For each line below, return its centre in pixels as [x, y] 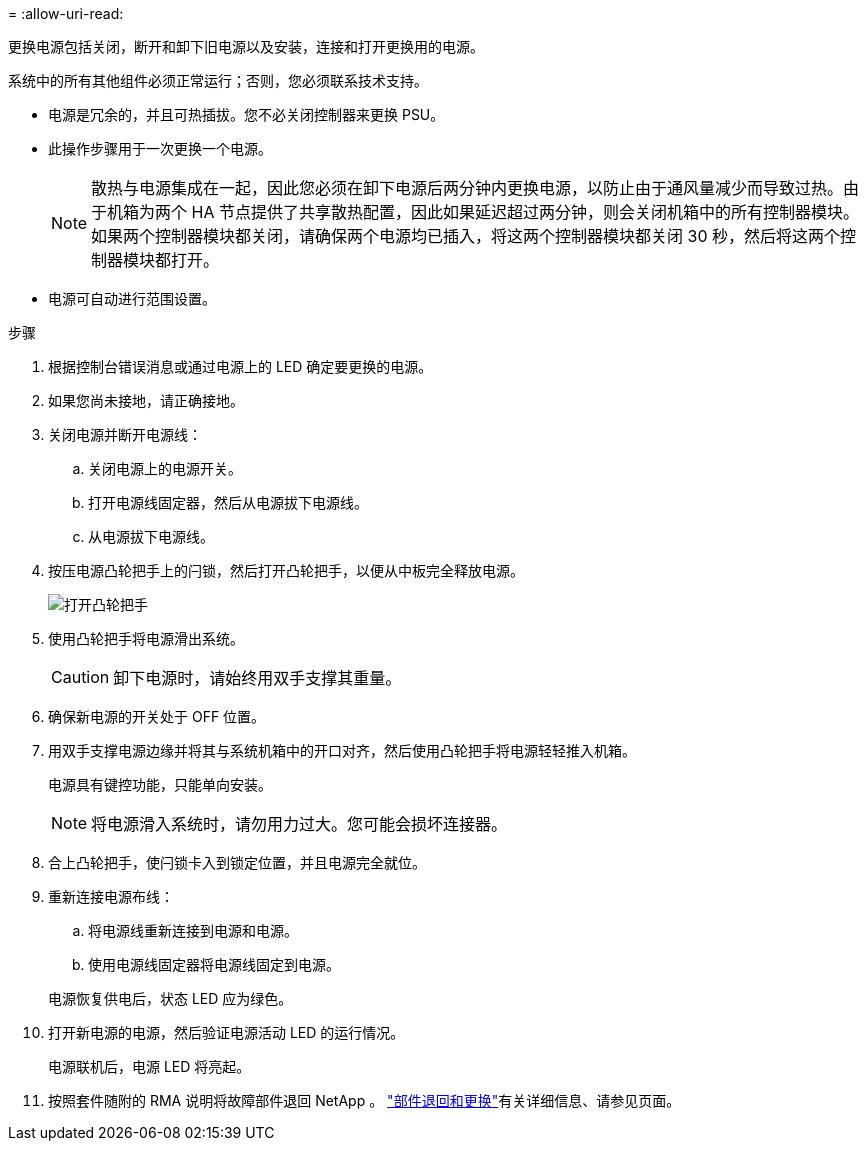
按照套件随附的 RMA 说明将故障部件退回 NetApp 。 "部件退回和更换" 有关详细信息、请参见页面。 [364, 1100]
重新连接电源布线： [111, 896]
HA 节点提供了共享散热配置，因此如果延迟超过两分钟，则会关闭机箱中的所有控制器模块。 [525, 212]
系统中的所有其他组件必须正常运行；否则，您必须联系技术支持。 [218, 80]
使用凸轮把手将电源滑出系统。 [146, 638]
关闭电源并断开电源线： [125, 434]
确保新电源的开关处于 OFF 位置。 [157, 716]
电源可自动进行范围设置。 [132, 298]
